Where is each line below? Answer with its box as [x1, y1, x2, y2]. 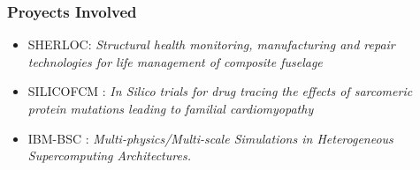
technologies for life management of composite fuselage [27, 52, 323, 70]
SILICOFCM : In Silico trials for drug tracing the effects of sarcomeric [27, 82, 413, 100]
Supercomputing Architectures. [27, 146, 191, 165]
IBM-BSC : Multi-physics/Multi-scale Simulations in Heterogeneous [27, 129, 393, 147]
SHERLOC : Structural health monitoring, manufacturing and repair [27, 35, 395, 54]
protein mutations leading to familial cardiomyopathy [27, 100, 314, 117]
